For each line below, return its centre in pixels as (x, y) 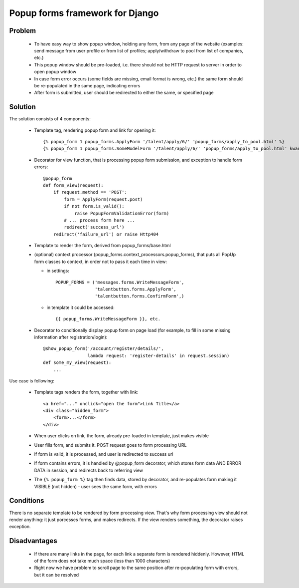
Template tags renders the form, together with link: (86, 392)
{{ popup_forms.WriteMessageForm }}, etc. (108, 319)
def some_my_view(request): (77, 363)
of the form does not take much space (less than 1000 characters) (102, 561)
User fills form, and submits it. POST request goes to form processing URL (110, 445)
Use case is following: (32, 381)
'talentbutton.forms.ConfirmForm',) (140, 296)
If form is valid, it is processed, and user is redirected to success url (104, 454)
